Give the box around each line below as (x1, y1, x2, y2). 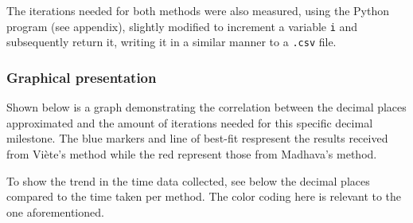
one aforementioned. (6, 203, 104, 220)
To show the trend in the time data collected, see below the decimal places (6, 172, 370, 189)
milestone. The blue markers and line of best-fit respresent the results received (6, 130, 388, 147)
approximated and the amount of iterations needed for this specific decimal (6, 114, 373, 131)
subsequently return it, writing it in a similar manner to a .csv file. (6, 33, 337, 50)
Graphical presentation (6, 67, 157, 87)
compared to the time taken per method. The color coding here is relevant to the (6, 188, 402, 205)
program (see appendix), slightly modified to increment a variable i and (6, 18, 358, 34)
